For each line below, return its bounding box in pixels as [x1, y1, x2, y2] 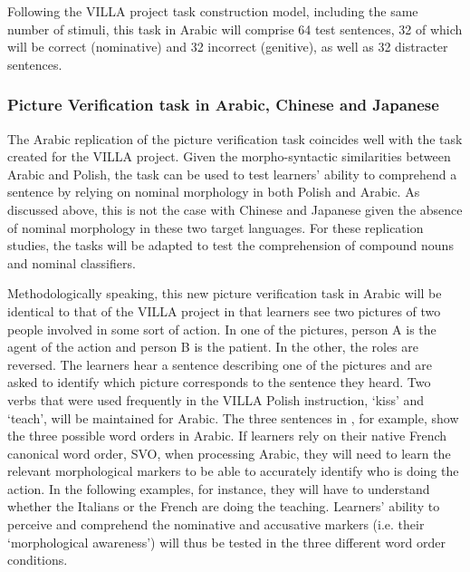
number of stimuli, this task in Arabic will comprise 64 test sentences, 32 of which [7, 19, 463, 38]
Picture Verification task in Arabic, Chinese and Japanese [7, 93, 439, 116]
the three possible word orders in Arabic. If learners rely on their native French [7, 426, 447, 445]
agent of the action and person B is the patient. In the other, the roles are [7, 337, 419, 356]
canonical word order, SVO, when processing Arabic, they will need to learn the [7, 443, 451, 462]
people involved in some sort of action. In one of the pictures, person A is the [7, 319, 436, 338]
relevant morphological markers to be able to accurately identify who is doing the [7, 461, 459, 480]
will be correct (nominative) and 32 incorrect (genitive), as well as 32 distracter [7, 37, 448, 56]
